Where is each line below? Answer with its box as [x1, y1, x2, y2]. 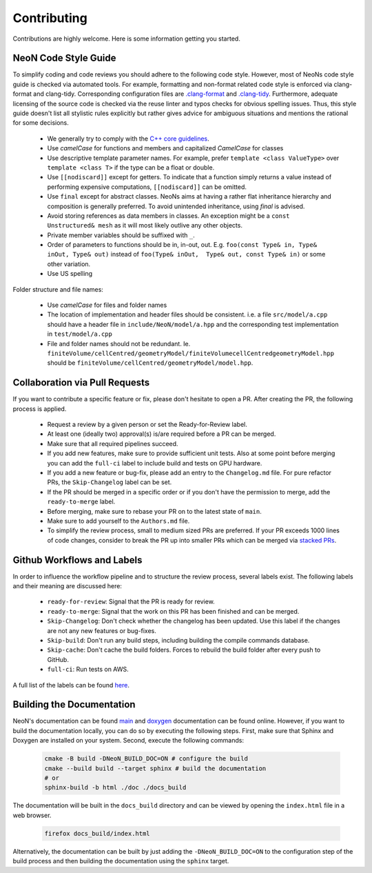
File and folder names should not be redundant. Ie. [47, 339, 191, 348]
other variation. [47, 259, 91, 268]
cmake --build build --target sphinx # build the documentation [44, 764, 267, 772]
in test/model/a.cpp [47, 330, 113, 338]
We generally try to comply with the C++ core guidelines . [47, 134, 209, 143]
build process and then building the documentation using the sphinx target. [12, 857, 229, 865]
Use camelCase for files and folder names [47, 301, 167, 310]
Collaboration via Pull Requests [12, 377, 150, 389]
